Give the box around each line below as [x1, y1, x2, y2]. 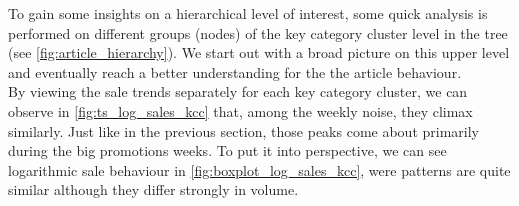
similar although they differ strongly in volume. [8, 179, 299, 200]
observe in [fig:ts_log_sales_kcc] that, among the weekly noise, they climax [8, 100, 473, 121]
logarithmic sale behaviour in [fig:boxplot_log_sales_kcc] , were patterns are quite [8, 159, 511, 180]
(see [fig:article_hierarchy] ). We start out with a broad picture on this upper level [8, 42, 510, 63]
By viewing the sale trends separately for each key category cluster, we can [8, 81, 468, 102]
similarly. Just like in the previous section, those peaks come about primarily [8, 120, 479, 141]
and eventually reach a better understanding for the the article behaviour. [8, 61, 462, 82]
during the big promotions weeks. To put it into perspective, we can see [8, 140, 447, 161]
